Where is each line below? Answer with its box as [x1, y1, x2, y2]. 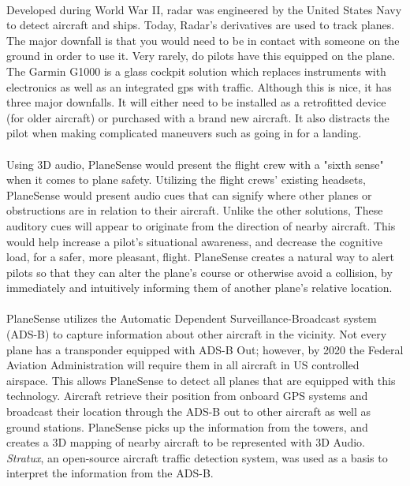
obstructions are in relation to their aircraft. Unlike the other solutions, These [6, 202, 383, 219]
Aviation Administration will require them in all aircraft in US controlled [6, 357, 360, 373]
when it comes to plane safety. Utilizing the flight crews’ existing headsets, [6, 171, 366, 188]
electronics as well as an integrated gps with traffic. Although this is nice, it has [6, 78, 392, 95]
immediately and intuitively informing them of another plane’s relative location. [6, 279, 393, 296]
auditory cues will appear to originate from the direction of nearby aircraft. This [6, 217, 396, 234]
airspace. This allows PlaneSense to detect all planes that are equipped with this [6, 372, 396, 388]
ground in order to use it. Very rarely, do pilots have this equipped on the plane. [6, 47, 395, 64]
